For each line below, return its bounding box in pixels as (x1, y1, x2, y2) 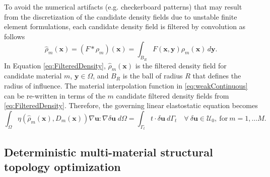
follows (4, 31, 25, 41)
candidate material (4, 70, 62, 81)
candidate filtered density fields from (116, 90, 229, 101)
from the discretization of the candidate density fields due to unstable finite (4, 11, 237, 22)
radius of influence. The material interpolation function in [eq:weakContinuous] (4, 80, 248, 91)
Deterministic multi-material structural (4, 144, 213, 159)
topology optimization (4, 158, 121, 174)
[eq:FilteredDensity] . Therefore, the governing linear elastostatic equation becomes (4, 100, 258, 111)
